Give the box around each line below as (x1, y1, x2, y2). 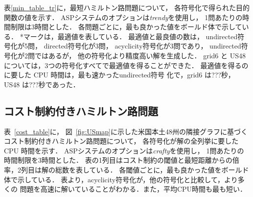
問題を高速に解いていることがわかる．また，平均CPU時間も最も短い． (20, 184, 247, 194)
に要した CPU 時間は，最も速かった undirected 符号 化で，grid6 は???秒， (4, 70, 235, 80)
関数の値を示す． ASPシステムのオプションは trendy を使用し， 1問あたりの (4, 12, 243, 22)
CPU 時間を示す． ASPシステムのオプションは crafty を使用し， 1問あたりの (4, 145, 244, 155)
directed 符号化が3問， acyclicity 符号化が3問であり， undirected (44, 41, 241, 51)
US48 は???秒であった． (4, 79, 80, 89)
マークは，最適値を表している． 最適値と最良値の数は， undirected (23, 31, 238, 41)
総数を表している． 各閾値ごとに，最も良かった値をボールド (55, 164, 249, 174)
